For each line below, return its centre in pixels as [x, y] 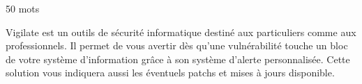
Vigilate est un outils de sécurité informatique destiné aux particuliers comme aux [181, 32]
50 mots [23, 8]
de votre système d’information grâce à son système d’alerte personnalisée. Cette [178, 59]
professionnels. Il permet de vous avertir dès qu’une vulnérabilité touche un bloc [177, 45]
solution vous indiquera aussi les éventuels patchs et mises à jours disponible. [170, 73]
